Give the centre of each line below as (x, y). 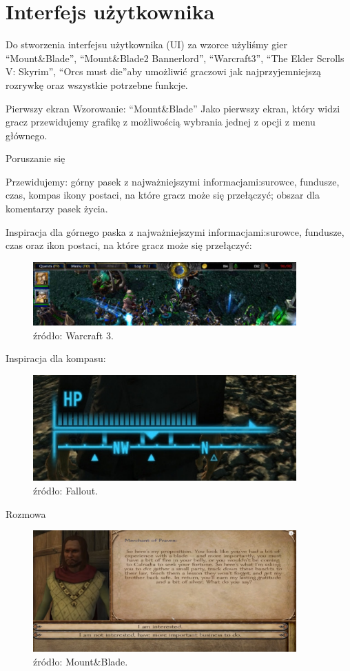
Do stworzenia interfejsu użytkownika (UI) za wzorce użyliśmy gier (146, 44)
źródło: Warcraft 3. (73, 335)
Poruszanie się (35, 158)
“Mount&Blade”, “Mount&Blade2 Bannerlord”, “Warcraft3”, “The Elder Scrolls (175, 58)
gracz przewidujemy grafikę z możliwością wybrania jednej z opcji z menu (161, 122)
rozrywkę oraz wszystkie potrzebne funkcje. (97, 84)
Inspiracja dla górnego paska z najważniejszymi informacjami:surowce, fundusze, (175, 231)
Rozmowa (26, 513)
